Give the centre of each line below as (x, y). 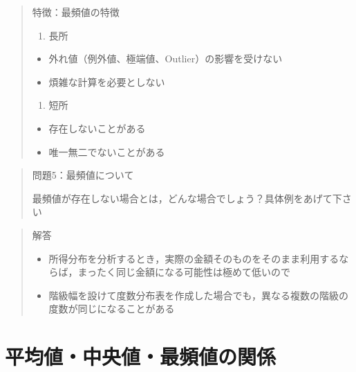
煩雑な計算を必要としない (107, 81)
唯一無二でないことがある (107, 151)
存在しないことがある (97, 128)
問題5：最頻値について (83, 175)
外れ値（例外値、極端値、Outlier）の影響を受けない (166, 59)
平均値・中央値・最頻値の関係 (141, 356)
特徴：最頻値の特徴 (76, 12)
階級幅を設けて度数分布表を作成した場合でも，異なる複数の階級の (199, 295)
